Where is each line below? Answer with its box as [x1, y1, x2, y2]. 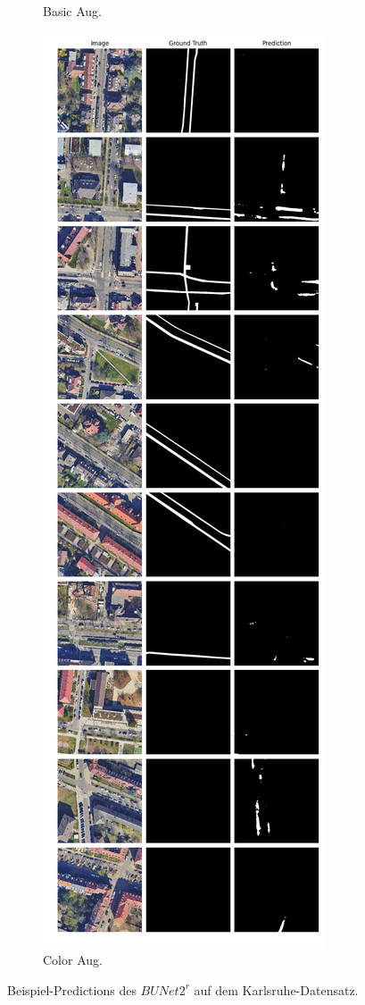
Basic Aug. [43, 2, 102, 20]
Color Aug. [43, 951, 103, 969]
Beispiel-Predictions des [7, 980, 137, 999]
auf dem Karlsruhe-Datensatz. [194, 980, 359, 999]
